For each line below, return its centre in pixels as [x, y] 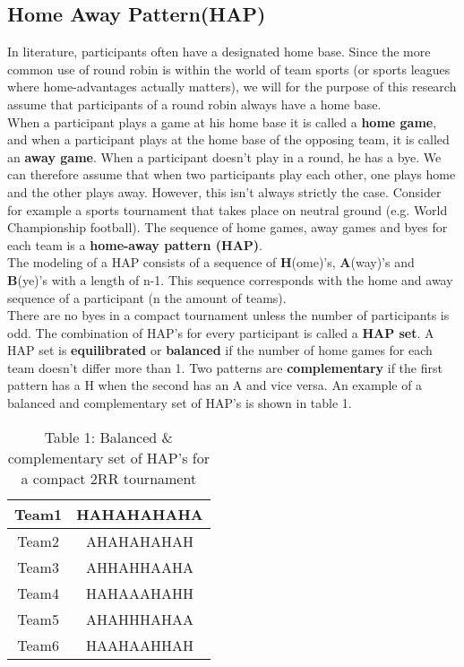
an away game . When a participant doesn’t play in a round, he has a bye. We [224, 156]
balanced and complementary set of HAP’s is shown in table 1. [180, 403]
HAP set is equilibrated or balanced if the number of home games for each [220, 350]
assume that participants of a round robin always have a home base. [194, 104]
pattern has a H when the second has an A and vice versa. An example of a [215, 385]
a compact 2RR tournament [109, 478]
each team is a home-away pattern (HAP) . [135, 244]
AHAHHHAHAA [139, 619]
